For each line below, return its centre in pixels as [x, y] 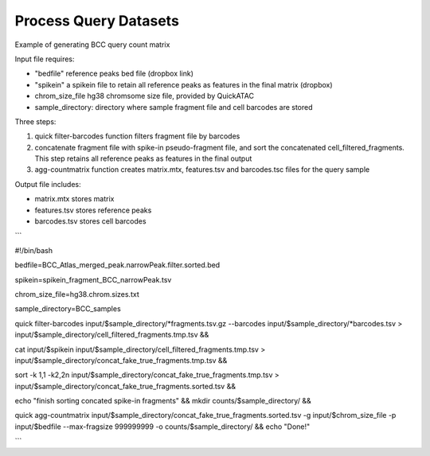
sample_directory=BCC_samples [68, 309]
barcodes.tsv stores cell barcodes [90, 221]
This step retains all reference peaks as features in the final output [143, 158]
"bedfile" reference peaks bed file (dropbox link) [114, 74]
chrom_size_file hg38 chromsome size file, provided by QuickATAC [145, 96]
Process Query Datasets [97, 21]
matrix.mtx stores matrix [74, 199]
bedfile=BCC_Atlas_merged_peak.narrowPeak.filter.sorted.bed [117, 265]
